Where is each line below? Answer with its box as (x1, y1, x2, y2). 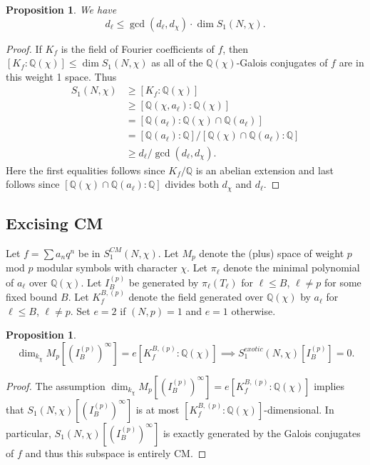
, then (222, 41, 249, 56)
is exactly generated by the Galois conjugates (163, 425, 361, 440)
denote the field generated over (128, 289, 264, 304)
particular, (6, 425, 51, 440)
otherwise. (231, 303, 276, 318)
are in (339, 55, 364, 70)
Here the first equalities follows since (6, 162, 165, 177)
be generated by (128, 274, 199, 289)
